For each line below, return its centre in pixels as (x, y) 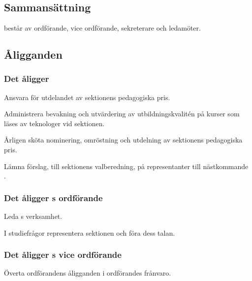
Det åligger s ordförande (53, 197)
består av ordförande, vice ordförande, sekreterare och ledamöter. (102, 28)
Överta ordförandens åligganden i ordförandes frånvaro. (88, 273)
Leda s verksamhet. (33, 216)
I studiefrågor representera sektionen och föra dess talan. (90, 232)
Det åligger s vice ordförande (63, 255)
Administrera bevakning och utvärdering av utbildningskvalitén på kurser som (122, 114)
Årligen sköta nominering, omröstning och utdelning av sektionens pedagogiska (123, 140)
